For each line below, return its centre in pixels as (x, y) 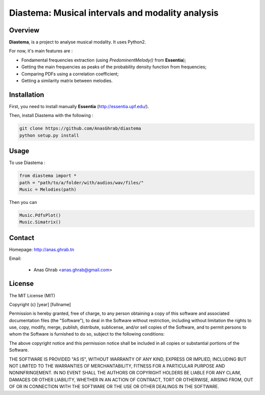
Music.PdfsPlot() (40, 215)
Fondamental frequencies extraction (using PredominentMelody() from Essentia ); (104, 60)
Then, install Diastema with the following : (51, 115)
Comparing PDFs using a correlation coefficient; (70, 74)
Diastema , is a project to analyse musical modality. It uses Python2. (78, 42)
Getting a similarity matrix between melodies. (67, 81)
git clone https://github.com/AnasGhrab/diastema (80, 128)
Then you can (23, 202)
